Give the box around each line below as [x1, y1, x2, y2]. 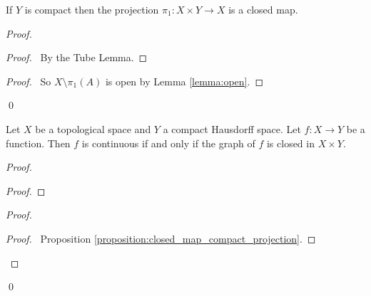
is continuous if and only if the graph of [81, 135, 255, 150]
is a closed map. [228, 2, 298, 16]
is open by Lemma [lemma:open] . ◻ [105, 73, 264, 88]
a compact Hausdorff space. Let [163, 121, 301, 136]
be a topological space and [35, 121, 151, 136]
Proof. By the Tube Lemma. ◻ [6, 50, 148, 65]
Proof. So [6, 73, 51, 88]
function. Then [6, 135, 71, 150]
